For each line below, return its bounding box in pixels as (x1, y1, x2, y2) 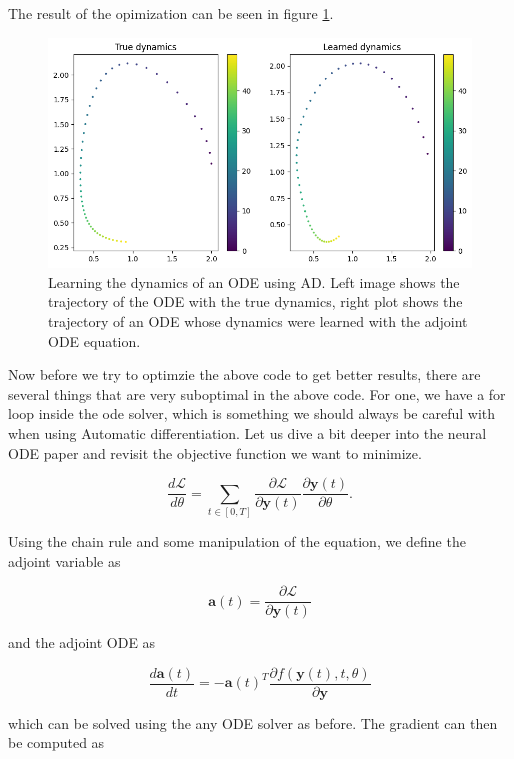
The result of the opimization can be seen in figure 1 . (8, 3, 334, 23)
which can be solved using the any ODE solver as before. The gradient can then (8, 712, 498, 733)
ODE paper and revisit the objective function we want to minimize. (8, 442, 422, 463)
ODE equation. (48, 330, 141, 351)
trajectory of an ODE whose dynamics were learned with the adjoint (48, 311, 468, 332)
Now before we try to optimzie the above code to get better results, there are (8, 364, 481, 385)
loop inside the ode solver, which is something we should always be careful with (8, 403, 496, 424)
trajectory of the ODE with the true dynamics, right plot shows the (48, 291, 463, 312)
